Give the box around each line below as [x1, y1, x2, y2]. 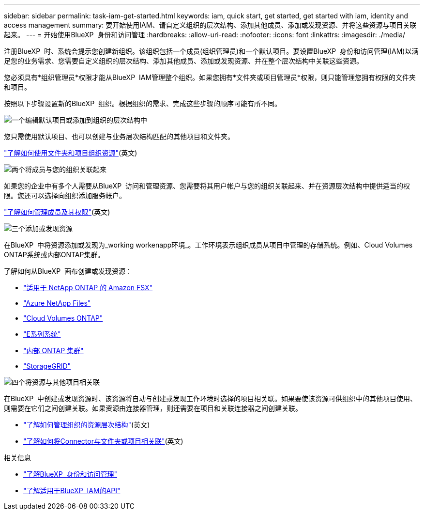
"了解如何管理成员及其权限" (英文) [4, 208, 110, 216]
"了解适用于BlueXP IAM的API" [23, 486, 121, 495]
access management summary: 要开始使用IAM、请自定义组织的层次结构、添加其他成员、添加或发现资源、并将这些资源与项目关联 [4, 21, 417, 29]
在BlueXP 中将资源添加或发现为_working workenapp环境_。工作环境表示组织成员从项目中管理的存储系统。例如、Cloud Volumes [4, 241, 413, 249]
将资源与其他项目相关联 [25, 378, 100, 386]
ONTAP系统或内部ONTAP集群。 [4, 250, 105, 259]
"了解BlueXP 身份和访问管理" [23, 470, 118, 478]
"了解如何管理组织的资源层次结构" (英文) [23, 421, 150, 429]
